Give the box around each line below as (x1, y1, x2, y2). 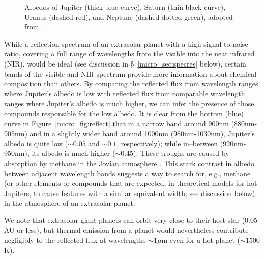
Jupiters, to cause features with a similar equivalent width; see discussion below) (4, 187, 255, 198)
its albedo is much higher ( (32, 148, 115, 158)
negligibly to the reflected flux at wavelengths (4, 235, 146, 245)
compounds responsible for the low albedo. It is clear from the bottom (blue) (4, 108, 244, 118)
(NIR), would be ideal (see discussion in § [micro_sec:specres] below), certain (4, 58, 246, 69)
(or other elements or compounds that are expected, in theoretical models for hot (4, 178, 257, 188)
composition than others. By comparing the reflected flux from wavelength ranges (4, 78, 258, 89)
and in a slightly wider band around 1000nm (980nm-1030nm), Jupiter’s (30, 128, 255, 139)
